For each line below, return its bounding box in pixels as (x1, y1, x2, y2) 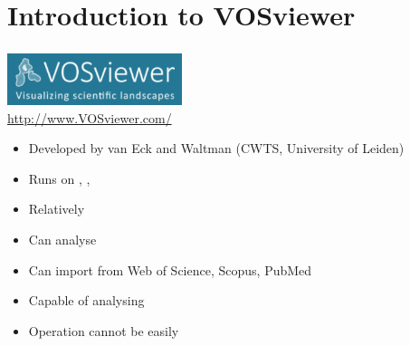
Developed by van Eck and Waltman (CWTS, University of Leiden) (28, 139, 405, 158)
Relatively (28, 199, 85, 218)
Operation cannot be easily (28, 321, 179, 340)
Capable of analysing (28, 291, 145, 310)
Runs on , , (28, 168, 91, 187)
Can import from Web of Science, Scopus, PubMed (28, 260, 312, 279)
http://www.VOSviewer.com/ (7, 108, 172, 127)
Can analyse (28, 229, 97, 248)
